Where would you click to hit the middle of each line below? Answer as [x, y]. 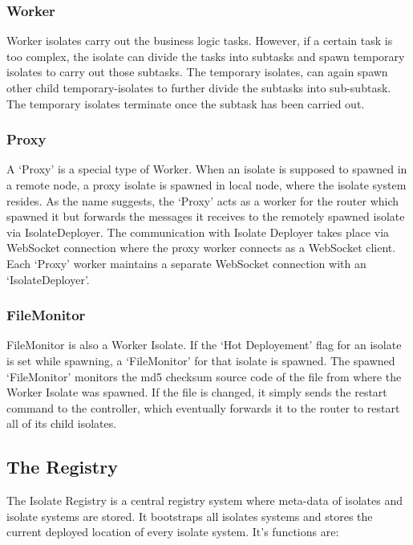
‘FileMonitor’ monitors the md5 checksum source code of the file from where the [204, 376]
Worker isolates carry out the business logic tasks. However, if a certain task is [200, 41]
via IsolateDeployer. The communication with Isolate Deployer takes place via [198, 232]
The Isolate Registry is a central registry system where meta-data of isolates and [205, 500]
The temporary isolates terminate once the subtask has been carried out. [186, 103]
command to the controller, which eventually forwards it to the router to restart [203, 407]
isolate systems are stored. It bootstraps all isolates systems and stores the [190, 516]
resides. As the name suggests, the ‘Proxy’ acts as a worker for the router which [203, 200]
